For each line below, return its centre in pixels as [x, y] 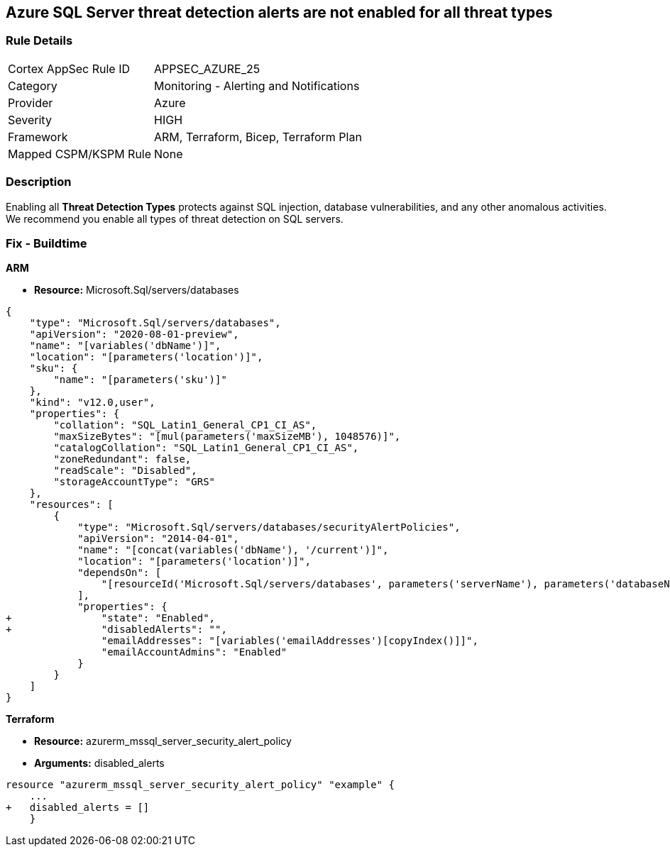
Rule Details [39, 41]
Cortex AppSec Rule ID [69, 68]
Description [39, 182]
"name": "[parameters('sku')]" [140, 380]
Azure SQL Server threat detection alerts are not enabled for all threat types [279, 12]
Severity [30, 120]
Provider [31, 103]
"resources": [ [71, 505]
